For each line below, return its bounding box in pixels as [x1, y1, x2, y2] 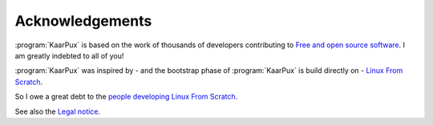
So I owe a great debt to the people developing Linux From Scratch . [14, 92, 238, 102]
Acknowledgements [14, 12, 152, 30]
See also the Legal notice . [14, 107, 100, 116]
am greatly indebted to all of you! [14, 50, 124, 60]
